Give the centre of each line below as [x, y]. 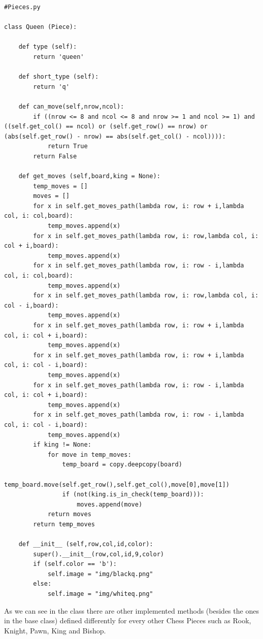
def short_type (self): [59, 77]
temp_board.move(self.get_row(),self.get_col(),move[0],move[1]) [117, 484]
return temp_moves [64, 524]
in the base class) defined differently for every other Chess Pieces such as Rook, [128, 620]
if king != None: [62, 445]
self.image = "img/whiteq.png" [100, 594]
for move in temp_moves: [89, 455]
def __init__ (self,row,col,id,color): [86, 544]
